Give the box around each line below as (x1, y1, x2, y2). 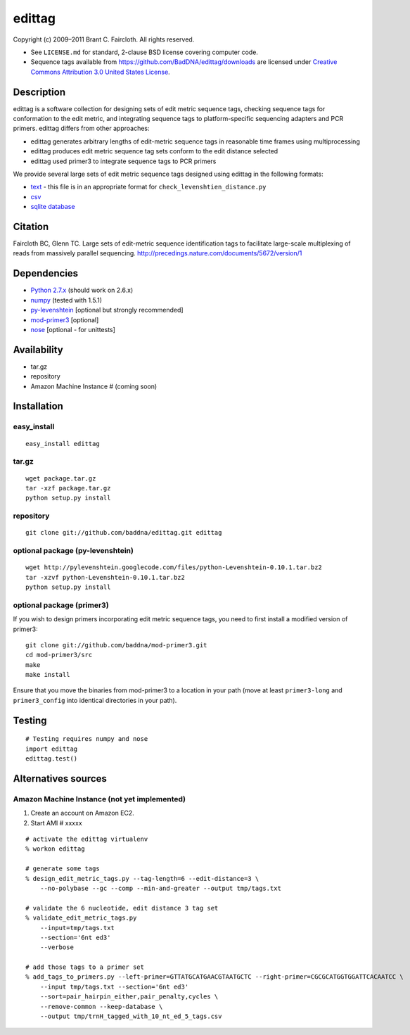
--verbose (39, 944, 74, 951)
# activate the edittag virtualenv (25, 834, 148, 843)
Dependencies (13, 267, 79, 279)
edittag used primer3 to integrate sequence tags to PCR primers (30, 157, 217, 165)
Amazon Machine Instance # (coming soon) (30, 382, 158, 390)
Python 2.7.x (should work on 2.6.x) (30, 286, 134, 295)
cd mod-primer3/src (25, 651, 93, 659)
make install (25, 671, 70, 679)
